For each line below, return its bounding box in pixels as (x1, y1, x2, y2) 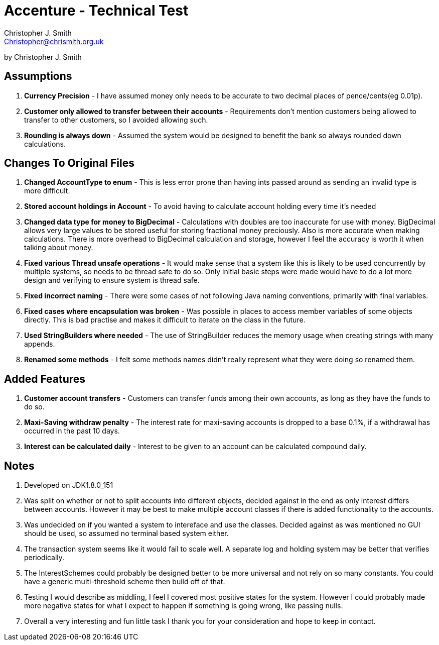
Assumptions (4, 70, 72, 83)
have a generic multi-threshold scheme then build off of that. (24, 577, 225, 586)
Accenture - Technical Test (4, 2, 189, 19)
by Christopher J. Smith (4, 52, 82, 61)
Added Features (4, 372, 86, 385)
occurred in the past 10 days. (24, 426, 120, 436)
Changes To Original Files (4, 157, 134, 170)
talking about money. (24, 243, 93, 252)
